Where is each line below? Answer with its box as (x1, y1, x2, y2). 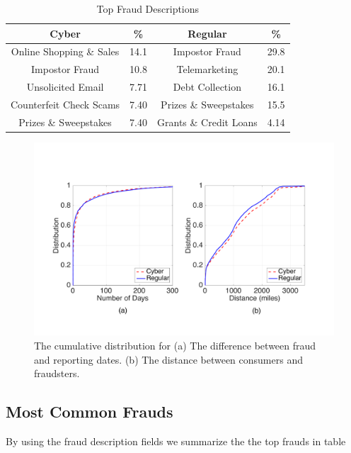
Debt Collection (173, 79, 241, 94)
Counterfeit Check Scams (11, 96, 120, 111)
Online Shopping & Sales (11, 44, 120, 59)
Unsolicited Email (26, 79, 104, 94)
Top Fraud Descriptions (96, 1, 200, 16)
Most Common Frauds (6, 401, 173, 423)
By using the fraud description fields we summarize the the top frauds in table (6, 433, 346, 448)
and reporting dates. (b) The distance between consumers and (34, 352, 303, 367)
